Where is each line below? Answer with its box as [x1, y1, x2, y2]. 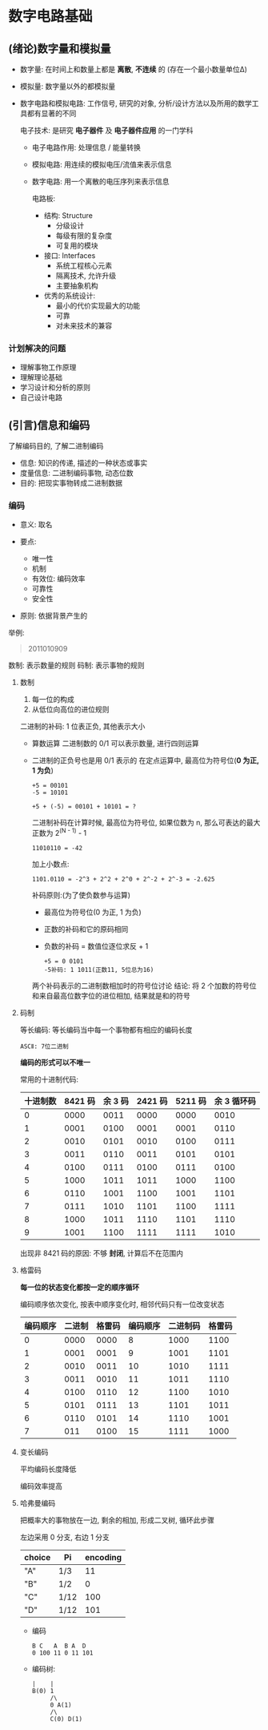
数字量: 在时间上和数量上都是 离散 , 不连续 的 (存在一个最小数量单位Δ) [19, 65, 248, 74]
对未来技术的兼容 [55, 321, 113, 330]
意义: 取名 [19, 520, 53, 530]
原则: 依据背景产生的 [19, 611, 88, 621]
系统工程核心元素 [55, 261, 113, 270]
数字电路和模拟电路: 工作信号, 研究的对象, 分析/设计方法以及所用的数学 [19, 99, 252, 108]
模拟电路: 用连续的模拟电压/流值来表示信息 [31, 159, 172, 169]
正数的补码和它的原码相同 [43, 925, 129, 934]
